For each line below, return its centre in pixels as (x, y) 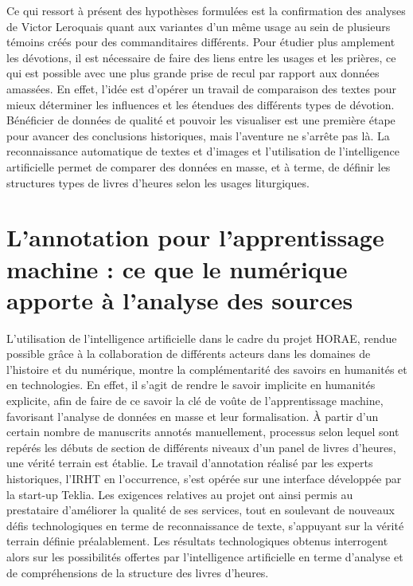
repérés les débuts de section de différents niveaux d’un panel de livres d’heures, (201, 447)
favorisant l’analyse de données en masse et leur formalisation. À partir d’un (193, 416)
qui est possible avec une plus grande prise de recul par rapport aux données (193, 73)
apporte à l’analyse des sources (180, 299)
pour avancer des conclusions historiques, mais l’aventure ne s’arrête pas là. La (198, 135)
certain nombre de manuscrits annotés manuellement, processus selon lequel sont (203, 432)
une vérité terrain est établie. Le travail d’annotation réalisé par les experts (190, 463)
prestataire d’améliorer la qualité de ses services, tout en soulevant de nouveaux (201, 510)
